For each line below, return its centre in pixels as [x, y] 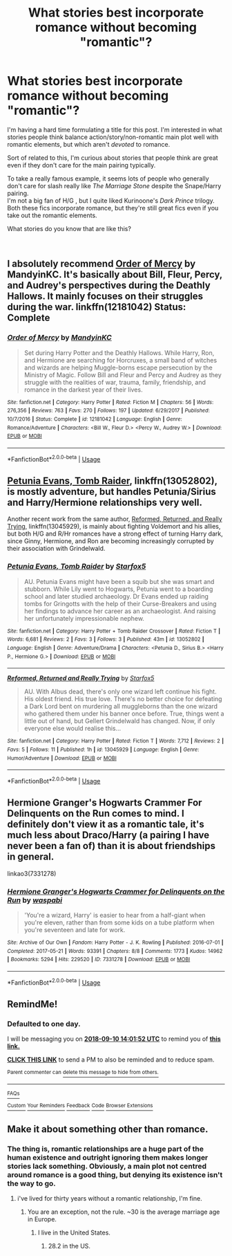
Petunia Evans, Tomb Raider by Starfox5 [77, 567]
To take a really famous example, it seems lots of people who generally [108, 179]
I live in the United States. [74, 1232]
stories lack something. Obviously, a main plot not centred [107, 1166]
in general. [31, 857]
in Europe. [42, 1219]
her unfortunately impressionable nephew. [84, 618]
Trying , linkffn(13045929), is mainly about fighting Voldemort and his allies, [114, 527]
